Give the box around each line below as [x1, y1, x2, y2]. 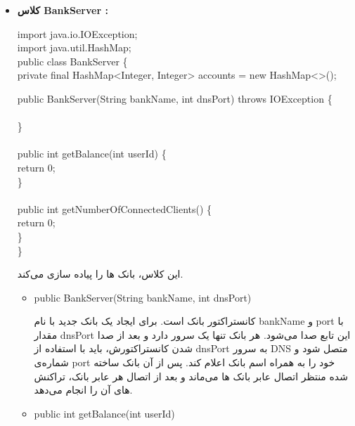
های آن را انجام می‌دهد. [34, 382, 133, 397]
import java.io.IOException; [17, 26, 138, 41]
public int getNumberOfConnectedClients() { [17, 201, 212, 216]
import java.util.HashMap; [17, 40, 131, 55]
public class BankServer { [17, 53, 128, 68]
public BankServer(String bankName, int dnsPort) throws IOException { [17, 91, 333, 105]
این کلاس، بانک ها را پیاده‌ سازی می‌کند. [17, 266, 183, 281]
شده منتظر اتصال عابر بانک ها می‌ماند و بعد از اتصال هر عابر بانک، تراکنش [34, 368, 348, 383]
